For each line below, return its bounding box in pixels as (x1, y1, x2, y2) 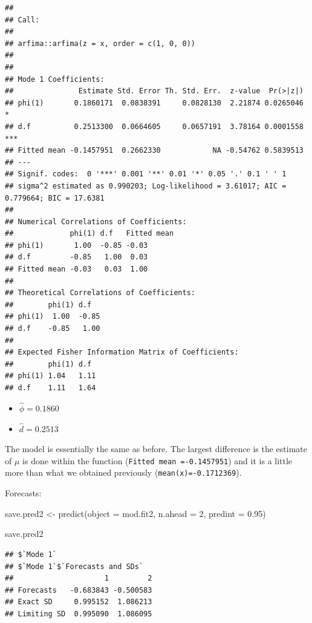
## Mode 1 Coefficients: (5, 75, 105, 84)
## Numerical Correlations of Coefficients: (5, 217, 187, 226)
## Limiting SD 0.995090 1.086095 (5, 609, 152, 618)
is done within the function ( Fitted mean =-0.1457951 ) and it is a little (22, 454, 293, 467)
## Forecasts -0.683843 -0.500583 (5, 585, 152, 595)
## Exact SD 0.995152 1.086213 (5, 598, 152, 607)
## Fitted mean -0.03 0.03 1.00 (5, 265, 148, 274)
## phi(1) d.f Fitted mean (5, 229, 174, 238)
